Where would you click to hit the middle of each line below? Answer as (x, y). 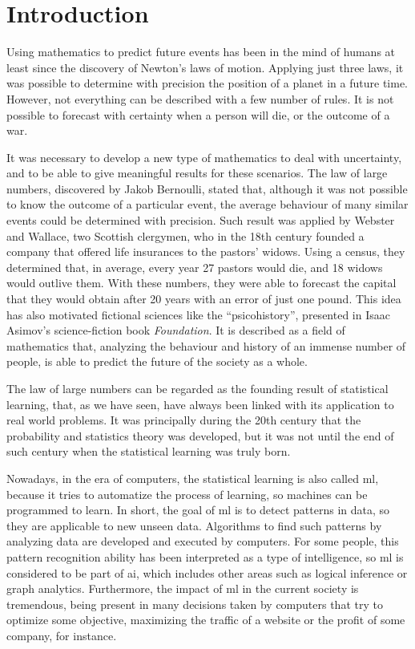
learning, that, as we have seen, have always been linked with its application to (200, 404)
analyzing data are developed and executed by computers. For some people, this (203, 541)
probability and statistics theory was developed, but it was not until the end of (200, 435)
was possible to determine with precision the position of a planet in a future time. (207, 83)
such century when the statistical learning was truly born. (149, 451)
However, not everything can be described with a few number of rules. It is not (200, 98)
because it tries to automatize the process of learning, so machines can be (187, 494)
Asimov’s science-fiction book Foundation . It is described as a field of (176, 330)
